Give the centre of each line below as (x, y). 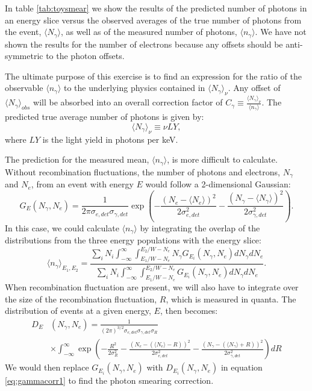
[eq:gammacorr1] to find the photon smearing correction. (109, 380)
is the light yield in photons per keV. (110, 139)
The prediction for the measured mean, (77, 159)
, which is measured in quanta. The (231, 299)
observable (24, 88)
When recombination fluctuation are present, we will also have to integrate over (152, 287)
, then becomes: (189, 311)
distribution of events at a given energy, (78, 311)
